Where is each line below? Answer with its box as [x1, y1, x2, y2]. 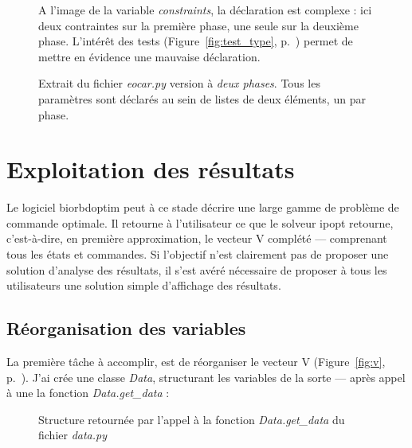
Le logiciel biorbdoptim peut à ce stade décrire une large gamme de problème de [6, 199, 399, 216]
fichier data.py [38, 427, 108, 443]
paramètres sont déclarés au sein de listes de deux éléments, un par [38, 90, 366, 107]
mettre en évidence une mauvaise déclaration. [38, 48, 261, 64]
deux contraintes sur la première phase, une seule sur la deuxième [38, 17, 359, 33]
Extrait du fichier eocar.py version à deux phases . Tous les [38, 75, 320, 92]
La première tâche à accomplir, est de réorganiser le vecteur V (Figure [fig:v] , [6, 353, 386, 370]
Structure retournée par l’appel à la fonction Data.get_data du [38, 411, 345, 427]
